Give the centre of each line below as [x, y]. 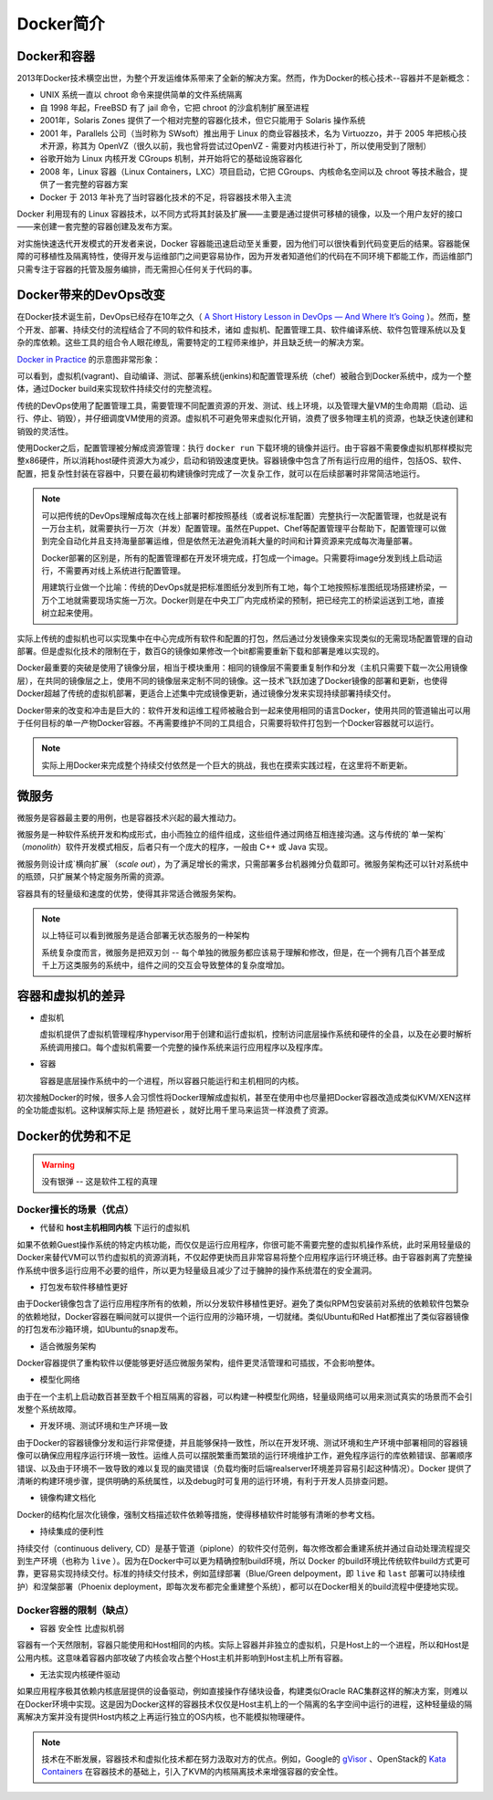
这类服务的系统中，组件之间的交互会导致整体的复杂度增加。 [177, 965]
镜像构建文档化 [68, 1498]
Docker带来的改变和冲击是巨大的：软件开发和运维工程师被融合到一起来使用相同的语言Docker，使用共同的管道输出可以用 [244, 710]
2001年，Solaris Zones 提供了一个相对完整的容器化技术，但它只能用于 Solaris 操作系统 [203, 121]
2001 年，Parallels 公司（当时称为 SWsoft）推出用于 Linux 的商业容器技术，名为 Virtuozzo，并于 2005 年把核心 [249, 133]
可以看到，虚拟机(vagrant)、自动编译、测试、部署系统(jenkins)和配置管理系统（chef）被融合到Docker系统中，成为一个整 [244, 376]
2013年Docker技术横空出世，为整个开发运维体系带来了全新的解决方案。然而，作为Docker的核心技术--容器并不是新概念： [245, 79]
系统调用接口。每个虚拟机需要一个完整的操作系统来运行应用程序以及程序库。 [184, 1047]
